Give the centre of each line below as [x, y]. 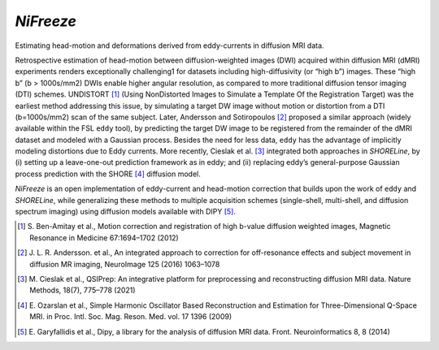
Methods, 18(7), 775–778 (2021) [83, 290]
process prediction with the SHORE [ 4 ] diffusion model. [108, 174]
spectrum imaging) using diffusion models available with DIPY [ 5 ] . [125, 212]
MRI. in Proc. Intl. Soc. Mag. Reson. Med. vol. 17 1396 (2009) [130, 317]
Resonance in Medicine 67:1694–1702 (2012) [104, 238]
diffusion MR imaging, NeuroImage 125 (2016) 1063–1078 [125, 264]
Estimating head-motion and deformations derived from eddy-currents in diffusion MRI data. [170, 45]
